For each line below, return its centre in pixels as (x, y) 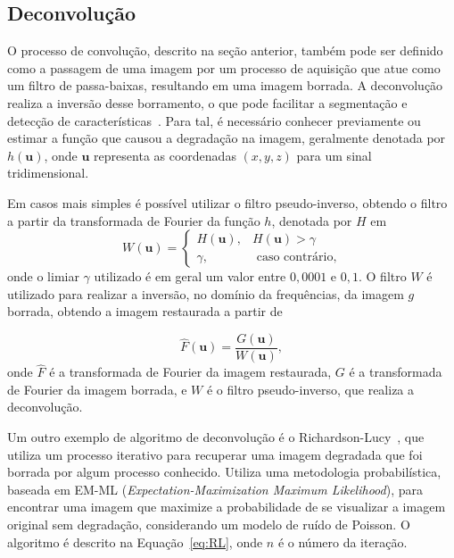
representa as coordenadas (165, 155)
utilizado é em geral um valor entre (190, 276)
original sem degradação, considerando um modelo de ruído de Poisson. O (209, 524)
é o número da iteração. (343, 541)
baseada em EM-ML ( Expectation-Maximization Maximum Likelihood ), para (215, 489)
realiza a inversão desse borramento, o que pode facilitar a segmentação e (207, 102)
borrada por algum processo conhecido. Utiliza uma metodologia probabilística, (224, 472)
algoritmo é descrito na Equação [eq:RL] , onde (135, 541)
